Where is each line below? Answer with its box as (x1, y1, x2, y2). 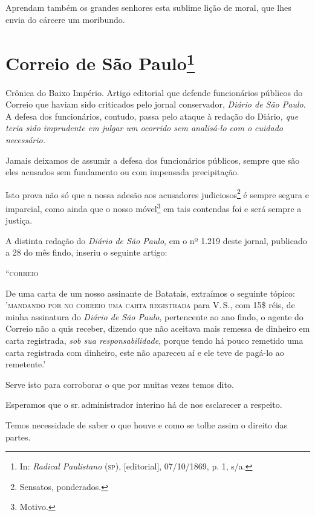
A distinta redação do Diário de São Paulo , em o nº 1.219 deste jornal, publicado (5, 234, 307, 247)
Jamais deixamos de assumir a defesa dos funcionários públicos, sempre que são (5, 153, 300, 166)
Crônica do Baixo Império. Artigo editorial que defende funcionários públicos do (5, 86, 303, 98)
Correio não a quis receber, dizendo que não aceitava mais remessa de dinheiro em (5, 322, 310, 335)
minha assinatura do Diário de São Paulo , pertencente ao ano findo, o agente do (5, 310, 304, 323)
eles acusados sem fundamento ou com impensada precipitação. (5, 166, 239, 178)
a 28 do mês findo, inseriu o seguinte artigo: (5, 246, 167, 259)
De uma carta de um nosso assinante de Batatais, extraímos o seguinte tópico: (5, 286, 295, 299)
